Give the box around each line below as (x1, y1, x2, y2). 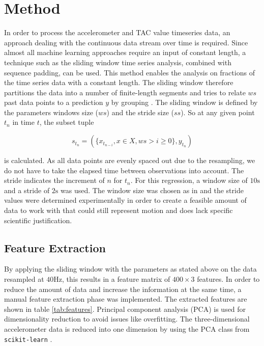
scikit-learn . (4, 333, 52, 344)
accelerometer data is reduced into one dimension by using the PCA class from (4, 323, 250, 334)
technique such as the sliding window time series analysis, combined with (4, 57, 231, 67)
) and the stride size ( (106, 107, 174, 117)
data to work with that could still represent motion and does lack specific (4, 205, 233, 216)
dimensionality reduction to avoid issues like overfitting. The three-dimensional (4, 313, 250, 324)
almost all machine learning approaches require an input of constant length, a (4, 47, 246, 58)
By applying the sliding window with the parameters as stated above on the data (4, 263, 257, 274)
